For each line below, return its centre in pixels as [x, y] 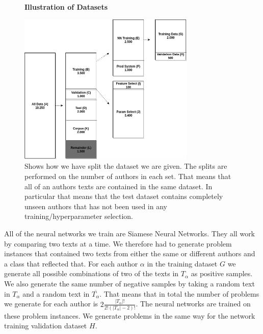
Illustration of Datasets [66, 7]
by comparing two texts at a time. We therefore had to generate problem [118, 243]
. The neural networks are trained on [193, 304]
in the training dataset [182, 263]
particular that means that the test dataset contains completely [124, 196]
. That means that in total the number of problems [179, 293]
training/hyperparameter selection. [79, 216]
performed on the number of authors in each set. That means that [128, 176]
